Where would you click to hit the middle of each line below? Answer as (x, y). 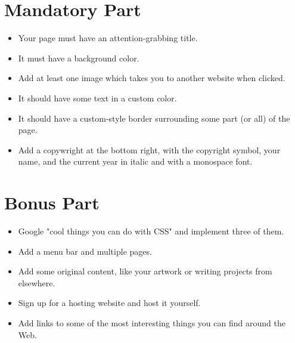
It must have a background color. (79, 58)
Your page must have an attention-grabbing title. (108, 38)
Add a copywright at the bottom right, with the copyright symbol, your (149, 149)
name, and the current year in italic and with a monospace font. (135, 161)
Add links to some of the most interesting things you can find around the (152, 322)
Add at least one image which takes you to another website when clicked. (152, 78)
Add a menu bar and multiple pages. (85, 251)
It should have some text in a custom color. (97, 98)
